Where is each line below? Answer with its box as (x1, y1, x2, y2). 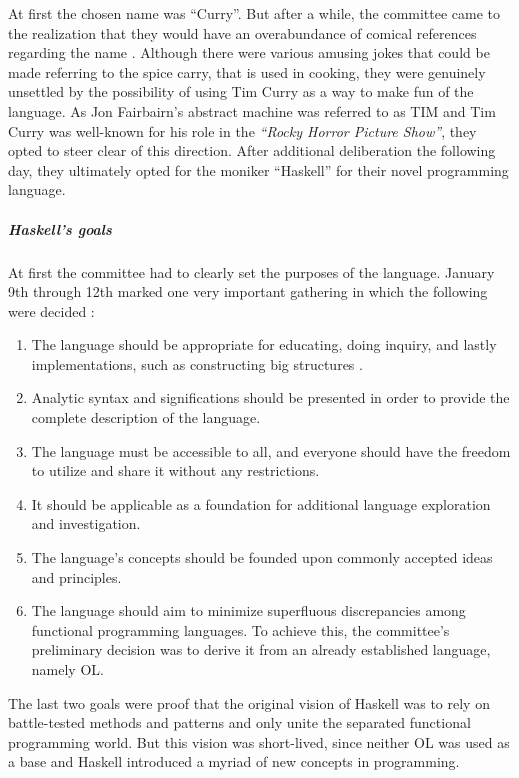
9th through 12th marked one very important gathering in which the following (8, 281, 488, 302)
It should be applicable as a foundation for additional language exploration (31, 493, 491, 514)
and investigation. (31, 513, 141, 534)
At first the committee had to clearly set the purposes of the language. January (8, 261, 495, 282)
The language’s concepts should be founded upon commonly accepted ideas (31, 547, 493, 568)
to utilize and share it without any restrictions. (31, 460, 320, 481)
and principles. (31, 566, 122, 587)
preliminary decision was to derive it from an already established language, (31, 639, 491, 660)
